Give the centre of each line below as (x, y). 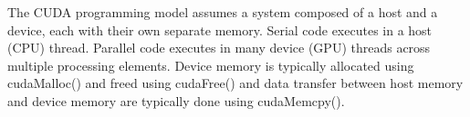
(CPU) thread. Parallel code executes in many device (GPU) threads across (219, 48)
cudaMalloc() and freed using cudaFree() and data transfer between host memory (235, 83)
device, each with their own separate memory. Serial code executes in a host (220, 29)
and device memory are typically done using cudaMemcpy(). (176, 100)
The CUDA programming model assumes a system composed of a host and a (223, 12)
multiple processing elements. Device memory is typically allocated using (211, 65)
